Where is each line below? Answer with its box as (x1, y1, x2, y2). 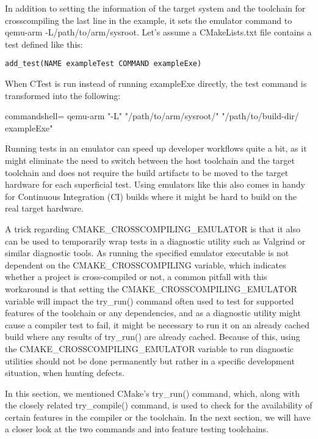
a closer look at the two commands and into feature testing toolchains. (5, 422, 269, 435)
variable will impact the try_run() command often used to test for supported (5, 294, 294, 307)
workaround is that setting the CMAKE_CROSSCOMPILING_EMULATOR (5, 282, 297, 295)
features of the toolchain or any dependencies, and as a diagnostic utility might (5, 306, 301, 319)
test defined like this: (5, 37, 83, 50)
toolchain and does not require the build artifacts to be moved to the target (5, 166, 289, 179)
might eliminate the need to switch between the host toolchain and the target (5, 154, 295, 166)
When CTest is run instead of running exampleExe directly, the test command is (5, 77, 307, 90)
